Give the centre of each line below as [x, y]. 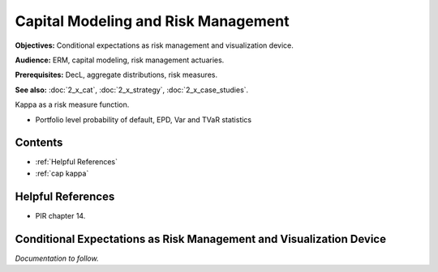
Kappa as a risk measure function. [72, 104]
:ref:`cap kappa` [62, 173]
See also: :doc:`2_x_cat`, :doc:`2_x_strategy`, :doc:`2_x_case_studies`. [132, 90]
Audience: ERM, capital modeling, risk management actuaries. [120, 60]
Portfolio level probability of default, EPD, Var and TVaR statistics [143, 119]
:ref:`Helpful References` [76, 162]
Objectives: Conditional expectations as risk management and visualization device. [154, 45]
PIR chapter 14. [60, 215]
